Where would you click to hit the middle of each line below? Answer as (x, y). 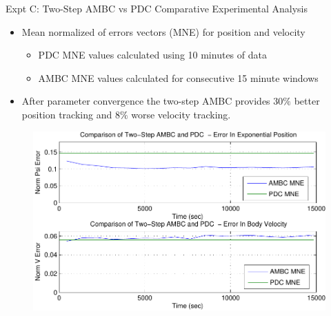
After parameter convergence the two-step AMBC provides (146, 101)
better (307, 101)
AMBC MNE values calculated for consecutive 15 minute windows (178, 77)
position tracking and (67, 114)
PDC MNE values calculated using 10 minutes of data (152, 55)
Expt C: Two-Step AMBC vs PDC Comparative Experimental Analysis (157, 8)
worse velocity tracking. (181, 114)
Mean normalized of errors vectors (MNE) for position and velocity (163, 31)
